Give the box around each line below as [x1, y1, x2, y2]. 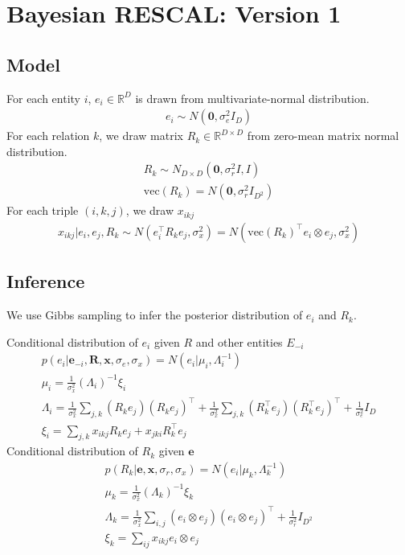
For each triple [6, 202, 79, 219]
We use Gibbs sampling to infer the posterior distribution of [6, 306, 303, 323]
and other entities [195, 333, 283, 350]
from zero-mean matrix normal [247, 127, 399, 144]
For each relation [6, 127, 90, 144]
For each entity [6, 89, 81, 106]
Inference [6, 269, 85, 294]
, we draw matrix [99, 127, 183, 144]
